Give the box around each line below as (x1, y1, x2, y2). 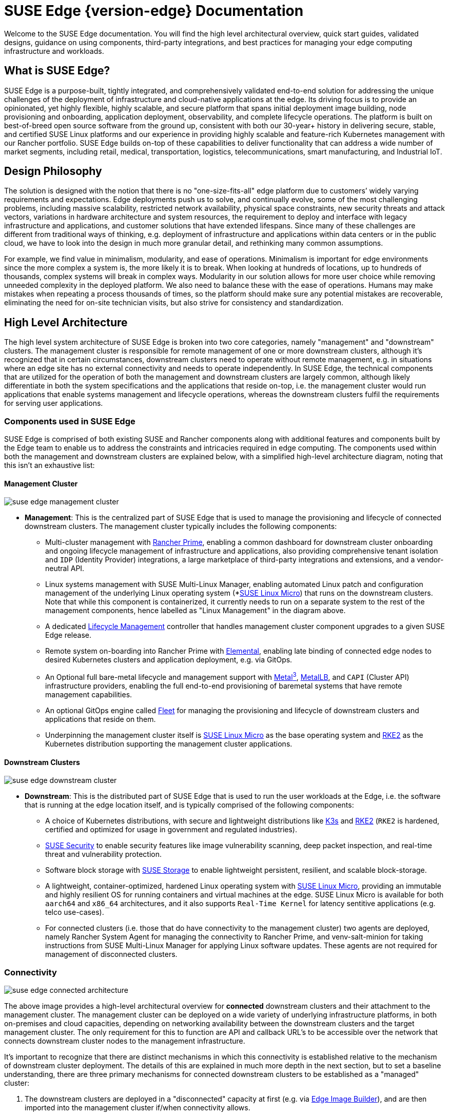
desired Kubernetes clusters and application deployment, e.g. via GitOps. (45, 655, 292, 664)
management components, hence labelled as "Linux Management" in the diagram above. (45, 606, 346, 615)
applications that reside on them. (45, 714, 156, 723)
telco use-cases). (45, 908, 104, 917)
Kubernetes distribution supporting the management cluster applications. (45, 739, 292, 748)
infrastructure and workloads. (4, 46, 104, 55)
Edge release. (45, 631, 92, 640)
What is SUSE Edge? (4, 64, 110, 77)
